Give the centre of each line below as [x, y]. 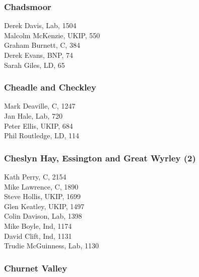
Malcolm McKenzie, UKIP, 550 [52, 35]
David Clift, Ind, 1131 [38, 236]
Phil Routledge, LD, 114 [42, 135]
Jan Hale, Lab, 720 [33, 116]
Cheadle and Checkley [50, 87]
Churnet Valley [36, 268]
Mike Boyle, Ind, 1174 [38, 225]
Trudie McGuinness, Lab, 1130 [51, 246]
